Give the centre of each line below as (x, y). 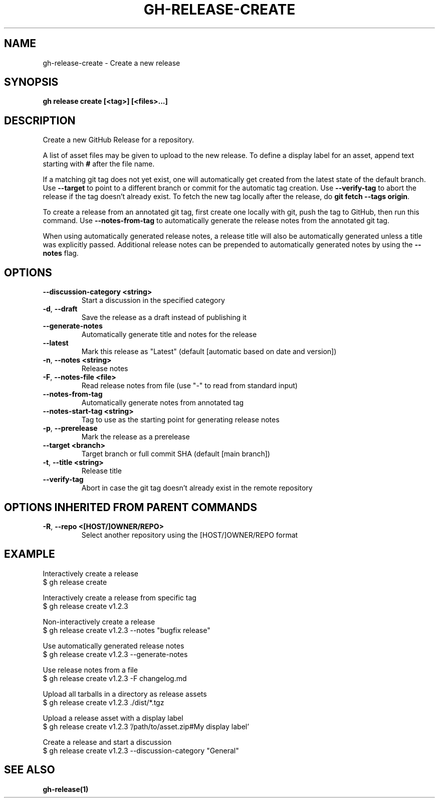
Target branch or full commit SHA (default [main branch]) (176, 454)
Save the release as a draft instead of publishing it (164, 317)
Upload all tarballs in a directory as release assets (125, 694)
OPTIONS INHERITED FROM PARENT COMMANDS (131, 507)
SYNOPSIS (31, 82)
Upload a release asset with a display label (113, 718)
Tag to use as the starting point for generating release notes (180, 420)
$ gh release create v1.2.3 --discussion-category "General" (141, 750)
